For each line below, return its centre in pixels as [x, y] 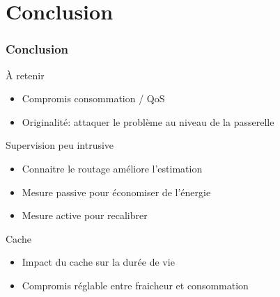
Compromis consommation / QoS [93, 98]
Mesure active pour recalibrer [85, 215]
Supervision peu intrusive [60, 145]
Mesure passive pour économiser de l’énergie [116, 192]
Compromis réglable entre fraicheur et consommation [135, 285]
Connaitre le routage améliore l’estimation [112, 168]
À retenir [25, 75]
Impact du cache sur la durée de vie [98, 262]
